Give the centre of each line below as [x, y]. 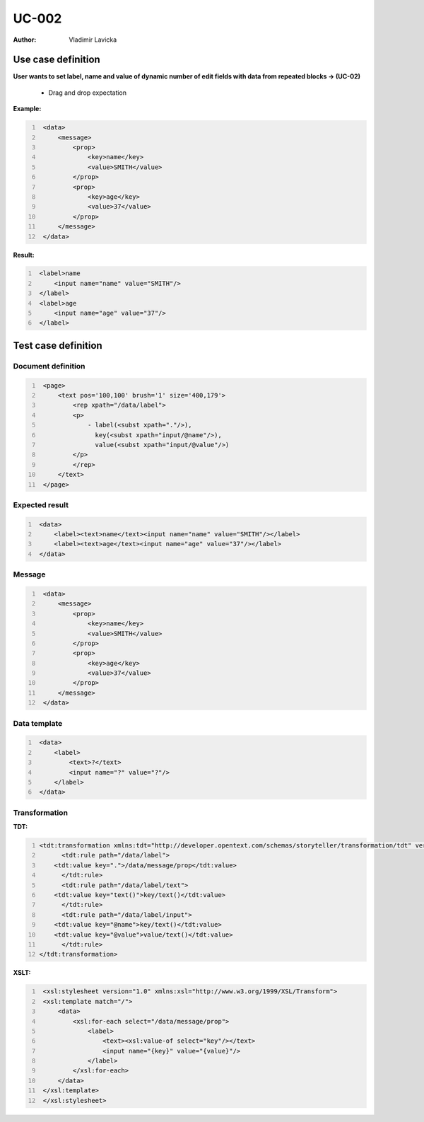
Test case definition [58, 346]
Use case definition [57, 60]
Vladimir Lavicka [93, 40]
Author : [25, 40]
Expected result [41, 504]
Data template [38, 723]
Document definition [49, 366]
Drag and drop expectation [88, 93]
